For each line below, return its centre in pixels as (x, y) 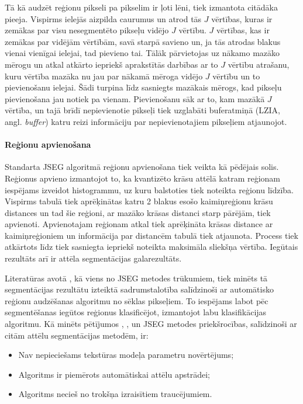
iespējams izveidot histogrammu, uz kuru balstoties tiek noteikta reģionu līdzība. (149, 189)
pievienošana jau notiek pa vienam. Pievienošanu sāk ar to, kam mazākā (135, 98)
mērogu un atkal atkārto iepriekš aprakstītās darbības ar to (111, 64)
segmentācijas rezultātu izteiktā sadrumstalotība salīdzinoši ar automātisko (139, 289)
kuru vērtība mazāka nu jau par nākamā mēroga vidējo (104, 76)
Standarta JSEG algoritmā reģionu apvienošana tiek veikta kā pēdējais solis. (142, 167)
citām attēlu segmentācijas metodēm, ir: (77, 335)
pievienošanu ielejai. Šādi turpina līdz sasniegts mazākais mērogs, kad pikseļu (143, 87)
